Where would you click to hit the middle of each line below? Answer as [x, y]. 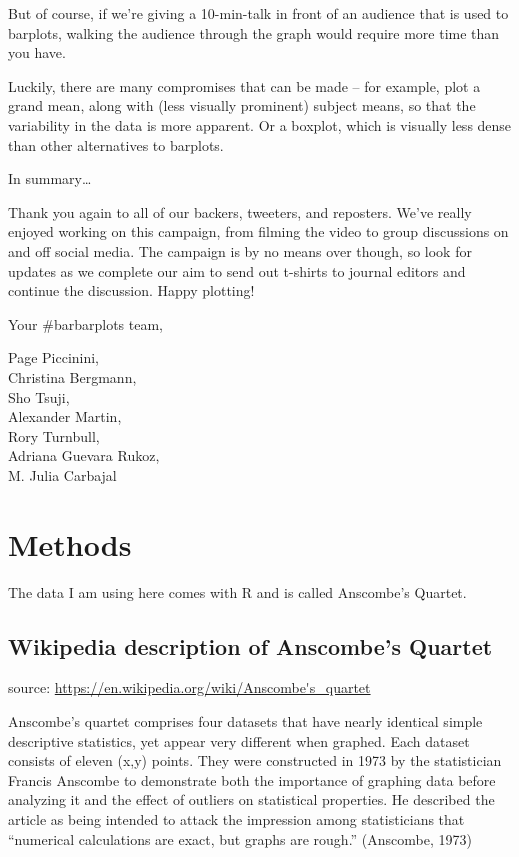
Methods [70, 543]
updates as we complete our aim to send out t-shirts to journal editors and [237, 270]
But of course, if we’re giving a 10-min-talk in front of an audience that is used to [258, 13]
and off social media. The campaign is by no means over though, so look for [240, 250]
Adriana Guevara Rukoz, [84, 455]
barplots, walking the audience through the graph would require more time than [254, 32]
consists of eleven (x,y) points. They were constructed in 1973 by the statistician [255, 760]
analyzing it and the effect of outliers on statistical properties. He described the [251, 799]
